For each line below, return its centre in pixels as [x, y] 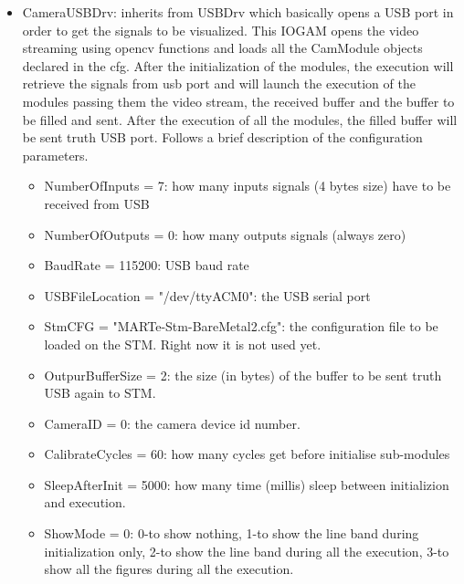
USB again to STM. [100, 393]
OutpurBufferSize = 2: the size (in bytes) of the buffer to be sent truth [243, 375]
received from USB [97, 203]
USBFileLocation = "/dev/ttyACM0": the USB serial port [207, 295]
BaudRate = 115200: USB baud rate [147, 265]
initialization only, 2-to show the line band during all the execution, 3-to [247, 551]
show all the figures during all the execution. [169, 569]
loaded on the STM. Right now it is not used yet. [183, 344]
